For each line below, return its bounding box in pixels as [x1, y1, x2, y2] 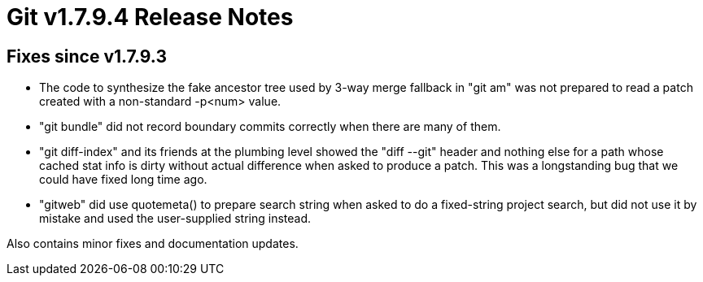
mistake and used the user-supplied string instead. [39, 211, 312, 226]
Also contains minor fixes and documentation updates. [7, 236, 299, 251]
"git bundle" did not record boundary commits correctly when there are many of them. [39, 119, 501, 134]
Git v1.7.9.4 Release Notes [7, 3, 294, 31]
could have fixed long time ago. [39, 172, 207, 187]
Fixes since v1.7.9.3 [7, 46, 167, 67]
